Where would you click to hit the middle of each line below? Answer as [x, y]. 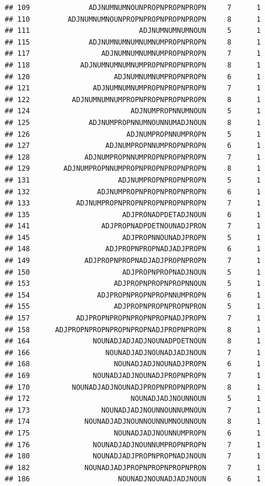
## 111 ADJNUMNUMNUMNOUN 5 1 [133, 31]
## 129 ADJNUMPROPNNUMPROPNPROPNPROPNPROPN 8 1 [133, 169]
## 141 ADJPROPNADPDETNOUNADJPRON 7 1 [133, 226]
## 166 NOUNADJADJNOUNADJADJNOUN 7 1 [133, 352]
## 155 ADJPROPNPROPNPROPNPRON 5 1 [133, 307]
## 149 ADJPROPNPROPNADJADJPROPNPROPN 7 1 [133, 261]
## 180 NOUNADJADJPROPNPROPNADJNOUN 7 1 [133, 456]
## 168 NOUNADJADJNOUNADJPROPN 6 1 [133, 364]
